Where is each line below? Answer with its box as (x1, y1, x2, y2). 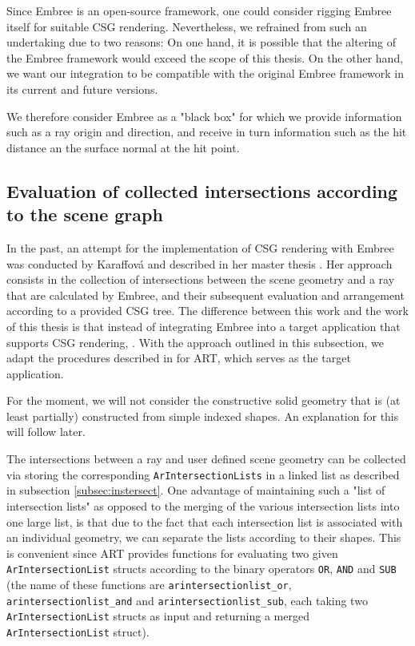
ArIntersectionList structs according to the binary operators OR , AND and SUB (6, 560, 397, 577)
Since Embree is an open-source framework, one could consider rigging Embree (6, 2, 392, 18)
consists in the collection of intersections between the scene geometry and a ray (6, 271, 395, 288)
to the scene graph (6, 202, 163, 227)
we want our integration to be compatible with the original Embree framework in (6, 65, 405, 82)
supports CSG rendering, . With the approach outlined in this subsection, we (6, 333, 385, 350)
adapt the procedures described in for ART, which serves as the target (6, 349, 351, 366)
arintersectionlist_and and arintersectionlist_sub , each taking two (6, 591, 368, 608)
